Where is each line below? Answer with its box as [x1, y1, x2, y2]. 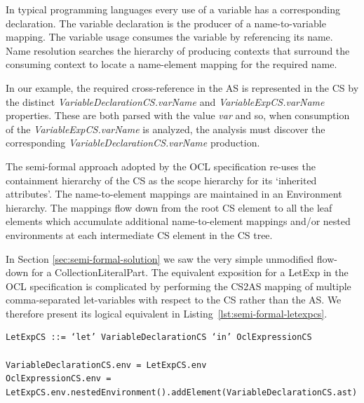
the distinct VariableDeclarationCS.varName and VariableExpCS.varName [6, 94, 325, 109]
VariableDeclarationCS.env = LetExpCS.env [6, 360, 207, 370]
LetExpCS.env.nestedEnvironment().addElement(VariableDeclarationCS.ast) [6, 387, 358, 397]
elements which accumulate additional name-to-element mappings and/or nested [6, 214, 351, 228]
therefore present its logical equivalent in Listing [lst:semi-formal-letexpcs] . [6, 306, 328, 320]
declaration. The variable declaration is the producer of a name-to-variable [6, 15, 326, 30]
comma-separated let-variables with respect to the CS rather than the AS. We [6, 292, 342, 307]
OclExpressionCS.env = [6, 374, 112, 384]
